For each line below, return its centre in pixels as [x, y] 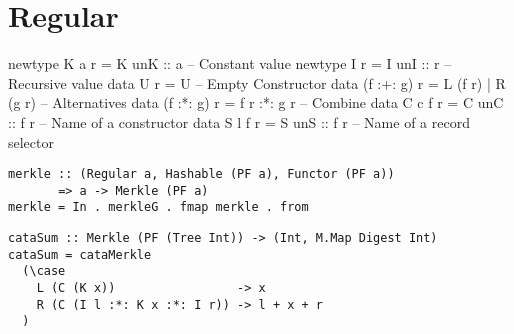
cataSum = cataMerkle [80, 254]
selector [31, 141]
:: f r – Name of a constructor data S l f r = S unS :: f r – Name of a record [239, 121]
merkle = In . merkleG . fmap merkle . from [158, 207]
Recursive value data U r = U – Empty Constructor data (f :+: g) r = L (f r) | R [257, 82]
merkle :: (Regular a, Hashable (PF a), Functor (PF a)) [201, 174]
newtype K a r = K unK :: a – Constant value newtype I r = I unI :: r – [230, 63]
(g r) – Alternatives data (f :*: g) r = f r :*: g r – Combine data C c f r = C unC [256, 102]
